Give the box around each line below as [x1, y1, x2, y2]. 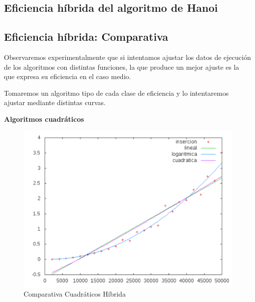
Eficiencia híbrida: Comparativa [4, 29, 169, 44]
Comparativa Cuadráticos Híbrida [24, 289, 126, 299]
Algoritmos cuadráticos [4, 113, 84, 124]
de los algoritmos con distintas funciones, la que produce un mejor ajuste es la [4, 61, 239, 72]
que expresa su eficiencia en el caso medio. [4, 71, 131, 82]
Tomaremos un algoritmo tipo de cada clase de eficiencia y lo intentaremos [4, 87, 229, 98]
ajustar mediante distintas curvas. [4, 97, 106, 108]
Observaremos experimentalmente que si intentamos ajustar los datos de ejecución [4, 52, 251, 62]
